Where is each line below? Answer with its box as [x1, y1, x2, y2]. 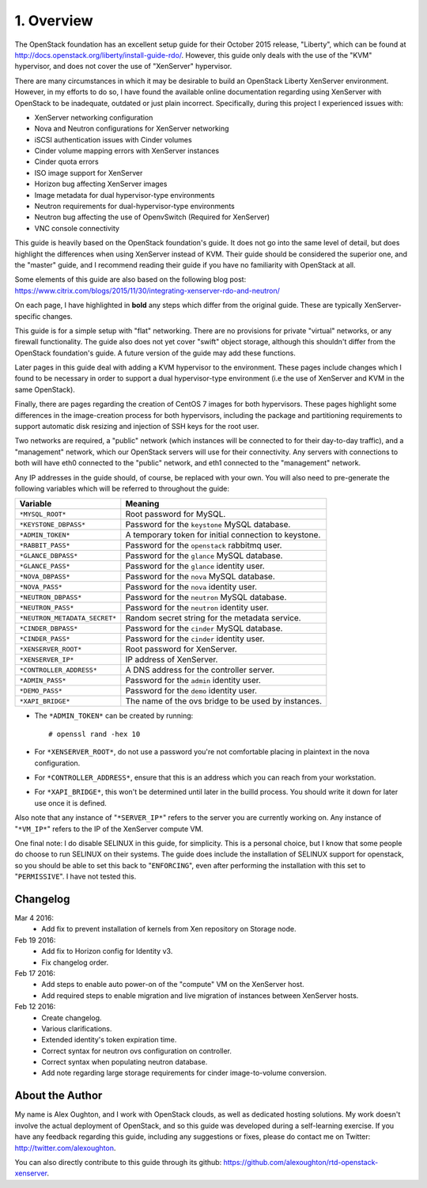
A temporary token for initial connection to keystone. [125, 529, 321, 541]
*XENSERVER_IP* [19, 655, 74, 664]
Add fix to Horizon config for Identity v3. [41, 947, 173, 956]
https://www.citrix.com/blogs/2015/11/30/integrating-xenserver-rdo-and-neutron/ [14, 286, 281, 295]
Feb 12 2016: [14, 1002, 56, 1012]
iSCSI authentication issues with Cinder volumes [34, 135, 193, 144]
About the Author [14, 1089, 103, 1103]
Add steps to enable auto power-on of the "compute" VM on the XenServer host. [41, 980, 304, 989]
